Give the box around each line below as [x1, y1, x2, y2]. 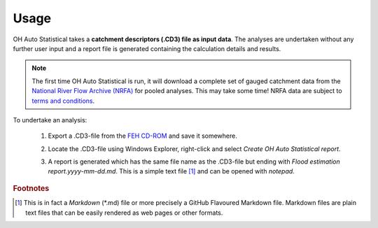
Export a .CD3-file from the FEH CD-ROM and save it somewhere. [48, 131, 237, 140]
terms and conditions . [31, 97, 95, 105]
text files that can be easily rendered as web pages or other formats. [25, 208, 223, 217]
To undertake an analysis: [13, 115, 87, 124]
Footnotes [13, 183, 50, 193]
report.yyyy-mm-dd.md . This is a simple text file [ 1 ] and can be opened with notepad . [48, 167, 295, 176]
